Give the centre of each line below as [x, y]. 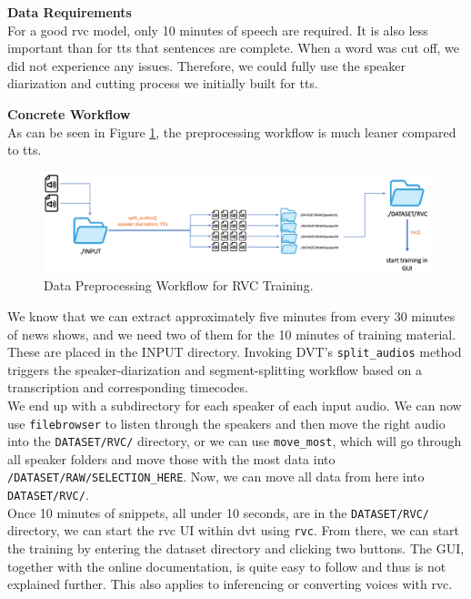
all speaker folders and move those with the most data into [171, 458]
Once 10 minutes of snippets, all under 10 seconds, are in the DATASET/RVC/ [218, 512]
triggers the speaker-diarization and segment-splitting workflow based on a [215, 369]
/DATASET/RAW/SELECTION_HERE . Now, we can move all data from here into [216, 477]
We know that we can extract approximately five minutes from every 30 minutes [231, 315]
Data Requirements [70, 12]
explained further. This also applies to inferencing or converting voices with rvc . [230, 584]
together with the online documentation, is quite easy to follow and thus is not [227, 566]
